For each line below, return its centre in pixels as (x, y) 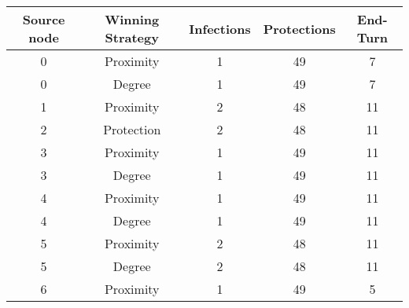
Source (44, 19)
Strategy (132, 37)
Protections (299, 28)
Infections (220, 28)
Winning (132, 19)
